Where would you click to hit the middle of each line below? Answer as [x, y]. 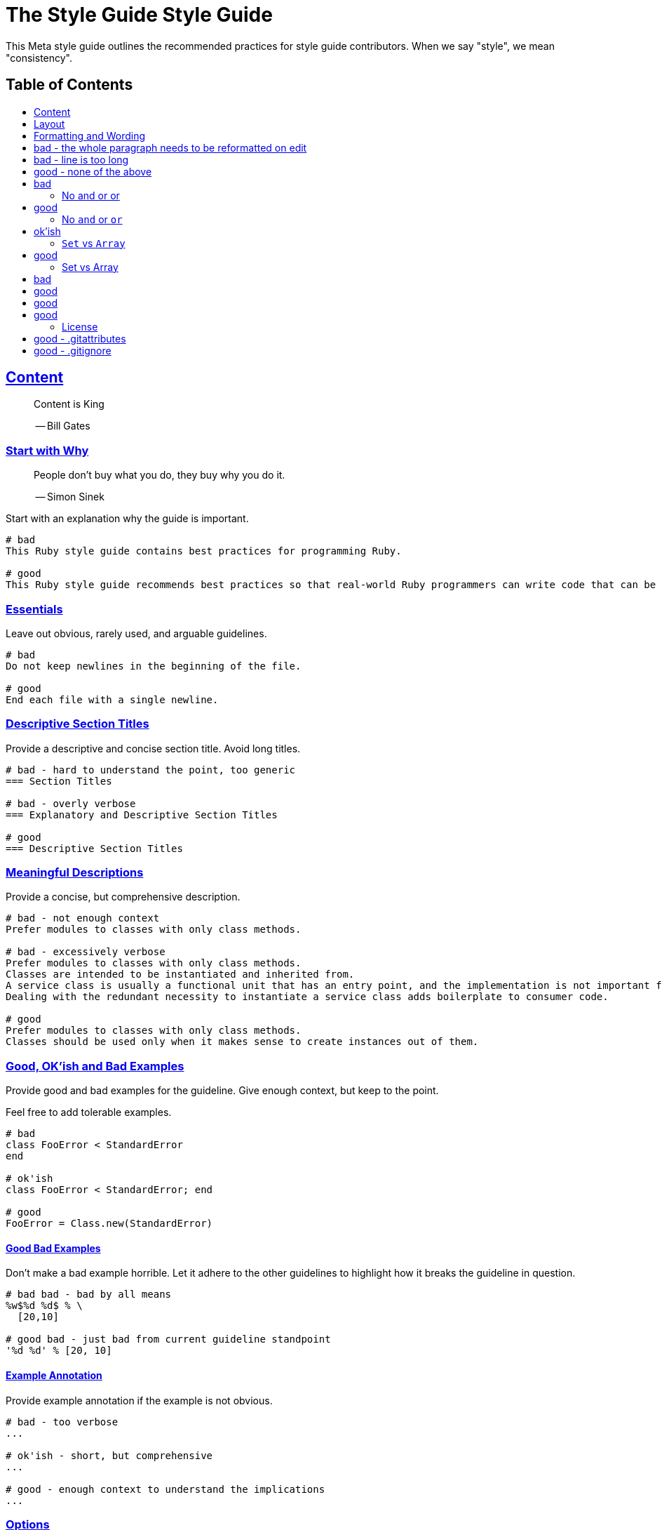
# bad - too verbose [62, 1422]
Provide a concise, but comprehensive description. [123, 897]
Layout [49, 124]
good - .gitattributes [80, 338]
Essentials [34, 609]
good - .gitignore [73, 350]
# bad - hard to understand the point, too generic [151, 770]
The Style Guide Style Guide [139, 15]
